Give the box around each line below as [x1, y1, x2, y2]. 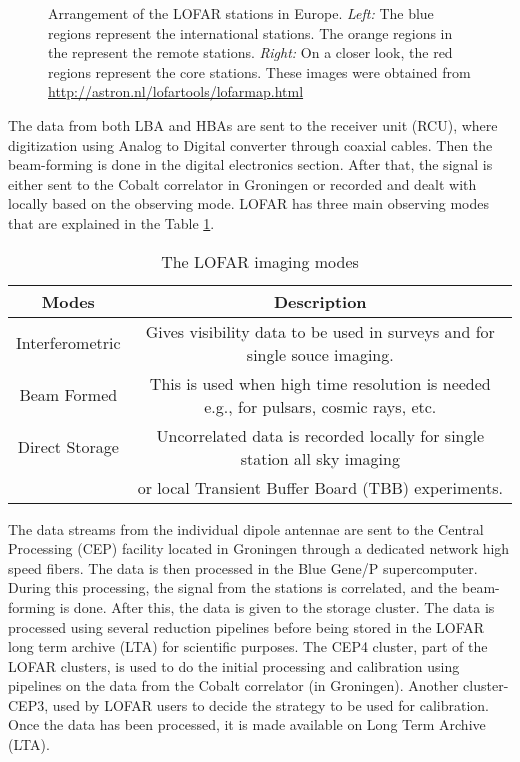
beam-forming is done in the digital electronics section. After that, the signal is [8, 154, 493, 175]
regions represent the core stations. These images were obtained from [48, 61, 471, 82]
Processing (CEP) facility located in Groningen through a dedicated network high [8, 538, 510, 559]
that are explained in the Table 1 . [8, 212, 215, 233]
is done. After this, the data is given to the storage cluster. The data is [59, 596, 495, 617]
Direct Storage [17, 435, 119, 459]
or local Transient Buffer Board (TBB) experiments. [137, 475, 503, 499]
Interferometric [16, 331, 121, 355]
